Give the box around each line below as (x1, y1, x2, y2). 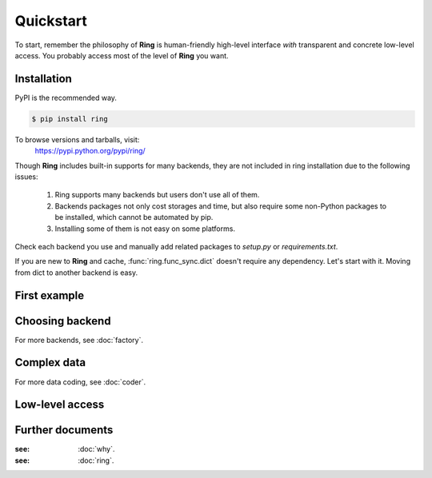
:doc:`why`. (78, 444, 115, 454)
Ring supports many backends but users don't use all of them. (54, 190, 260, 200)
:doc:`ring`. (78, 456, 114, 465)
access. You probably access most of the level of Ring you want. (14, 50, 229, 60)
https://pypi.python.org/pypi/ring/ (34, 146, 146, 156)
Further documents (14, 424, 114, 437)
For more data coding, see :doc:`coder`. (14, 376, 146, 387)
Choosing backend (14, 314, 111, 328)
